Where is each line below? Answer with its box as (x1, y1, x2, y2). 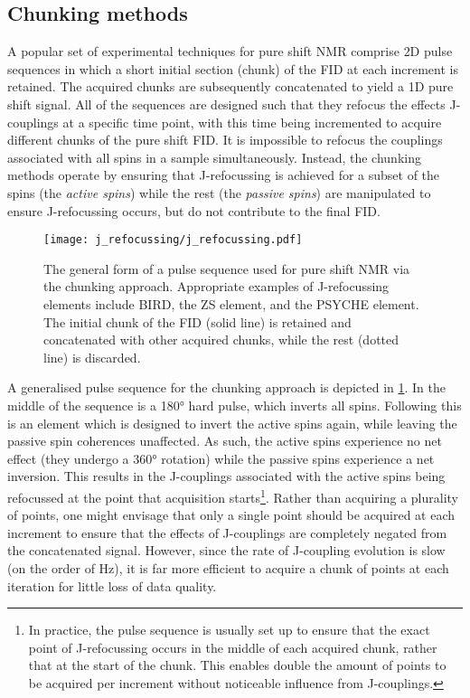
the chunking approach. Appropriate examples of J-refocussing (43, 277, 390, 296)
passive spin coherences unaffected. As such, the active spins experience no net (7, 431, 442, 450)
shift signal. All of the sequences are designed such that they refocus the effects (7, 94, 446, 113)
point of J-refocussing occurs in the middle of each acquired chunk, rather (28, 637, 437, 656)
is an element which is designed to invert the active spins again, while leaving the (7, 413, 457, 432)
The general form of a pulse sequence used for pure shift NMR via (43, 259, 410, 278)
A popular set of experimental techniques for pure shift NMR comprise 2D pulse (7, 42, 453, 61)
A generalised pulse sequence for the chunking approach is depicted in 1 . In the (7, 378, 446, 397)
